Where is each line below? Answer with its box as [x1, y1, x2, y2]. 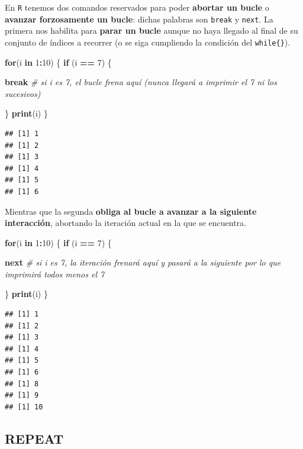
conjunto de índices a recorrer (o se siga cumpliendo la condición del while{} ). [5, 35, 291, 48]
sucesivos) [5, 87, 41, 99]
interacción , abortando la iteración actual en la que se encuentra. [5, 217, 246, 229]
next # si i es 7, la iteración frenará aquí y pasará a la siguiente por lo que [5, 256, 281, 269]
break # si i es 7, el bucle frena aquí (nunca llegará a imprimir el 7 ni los [5, 76, 277, 88]
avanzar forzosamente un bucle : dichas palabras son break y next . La [5, 12, 273, 25]
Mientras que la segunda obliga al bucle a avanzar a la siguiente [5, 205, 257, 217]
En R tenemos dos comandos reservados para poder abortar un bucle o [5, 1, 269, 13]
